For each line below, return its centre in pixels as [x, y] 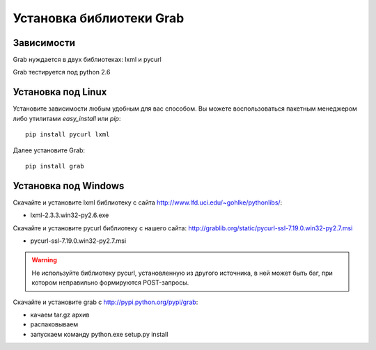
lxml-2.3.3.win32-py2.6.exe [70, 215]
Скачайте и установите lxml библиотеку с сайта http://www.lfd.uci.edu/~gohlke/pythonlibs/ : [148, 202]
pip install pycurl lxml [68, 135]
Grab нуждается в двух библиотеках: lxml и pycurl [87, 60]
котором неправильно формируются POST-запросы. [110, 283]
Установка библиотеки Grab [99, 18]
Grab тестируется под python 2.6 [62, 72]
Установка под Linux [60, 92]
